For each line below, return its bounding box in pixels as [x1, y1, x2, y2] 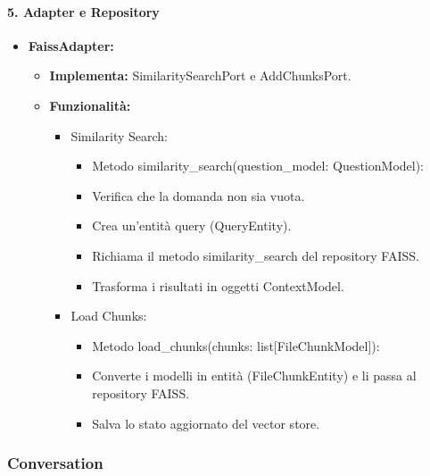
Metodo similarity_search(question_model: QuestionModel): [92, 156, 424, 175]
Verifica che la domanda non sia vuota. [92, 186, 305, 205]
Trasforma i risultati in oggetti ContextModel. [92, 276, 344, 295]
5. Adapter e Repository [7, 2, 160, 21]
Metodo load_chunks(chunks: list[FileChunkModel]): [92, 336, 380, 355]
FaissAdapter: [28, 36, 114, 54]
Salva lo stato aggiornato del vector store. [92, 413, 320, 432]
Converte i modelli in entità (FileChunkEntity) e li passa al [92, 366, 417, 385]
